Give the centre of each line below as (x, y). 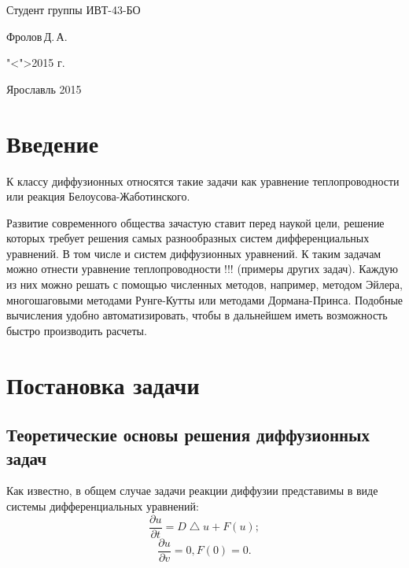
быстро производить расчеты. (77, 330)
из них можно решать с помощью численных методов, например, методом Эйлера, (204, 284)
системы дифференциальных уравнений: (103, 506)
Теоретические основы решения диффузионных (188, 435)
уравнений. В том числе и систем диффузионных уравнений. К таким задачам (194, 253)
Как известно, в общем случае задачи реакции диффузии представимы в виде (192, 491)
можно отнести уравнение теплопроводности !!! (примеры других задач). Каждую (202, 269)
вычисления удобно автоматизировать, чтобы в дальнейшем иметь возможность (197, 315)
